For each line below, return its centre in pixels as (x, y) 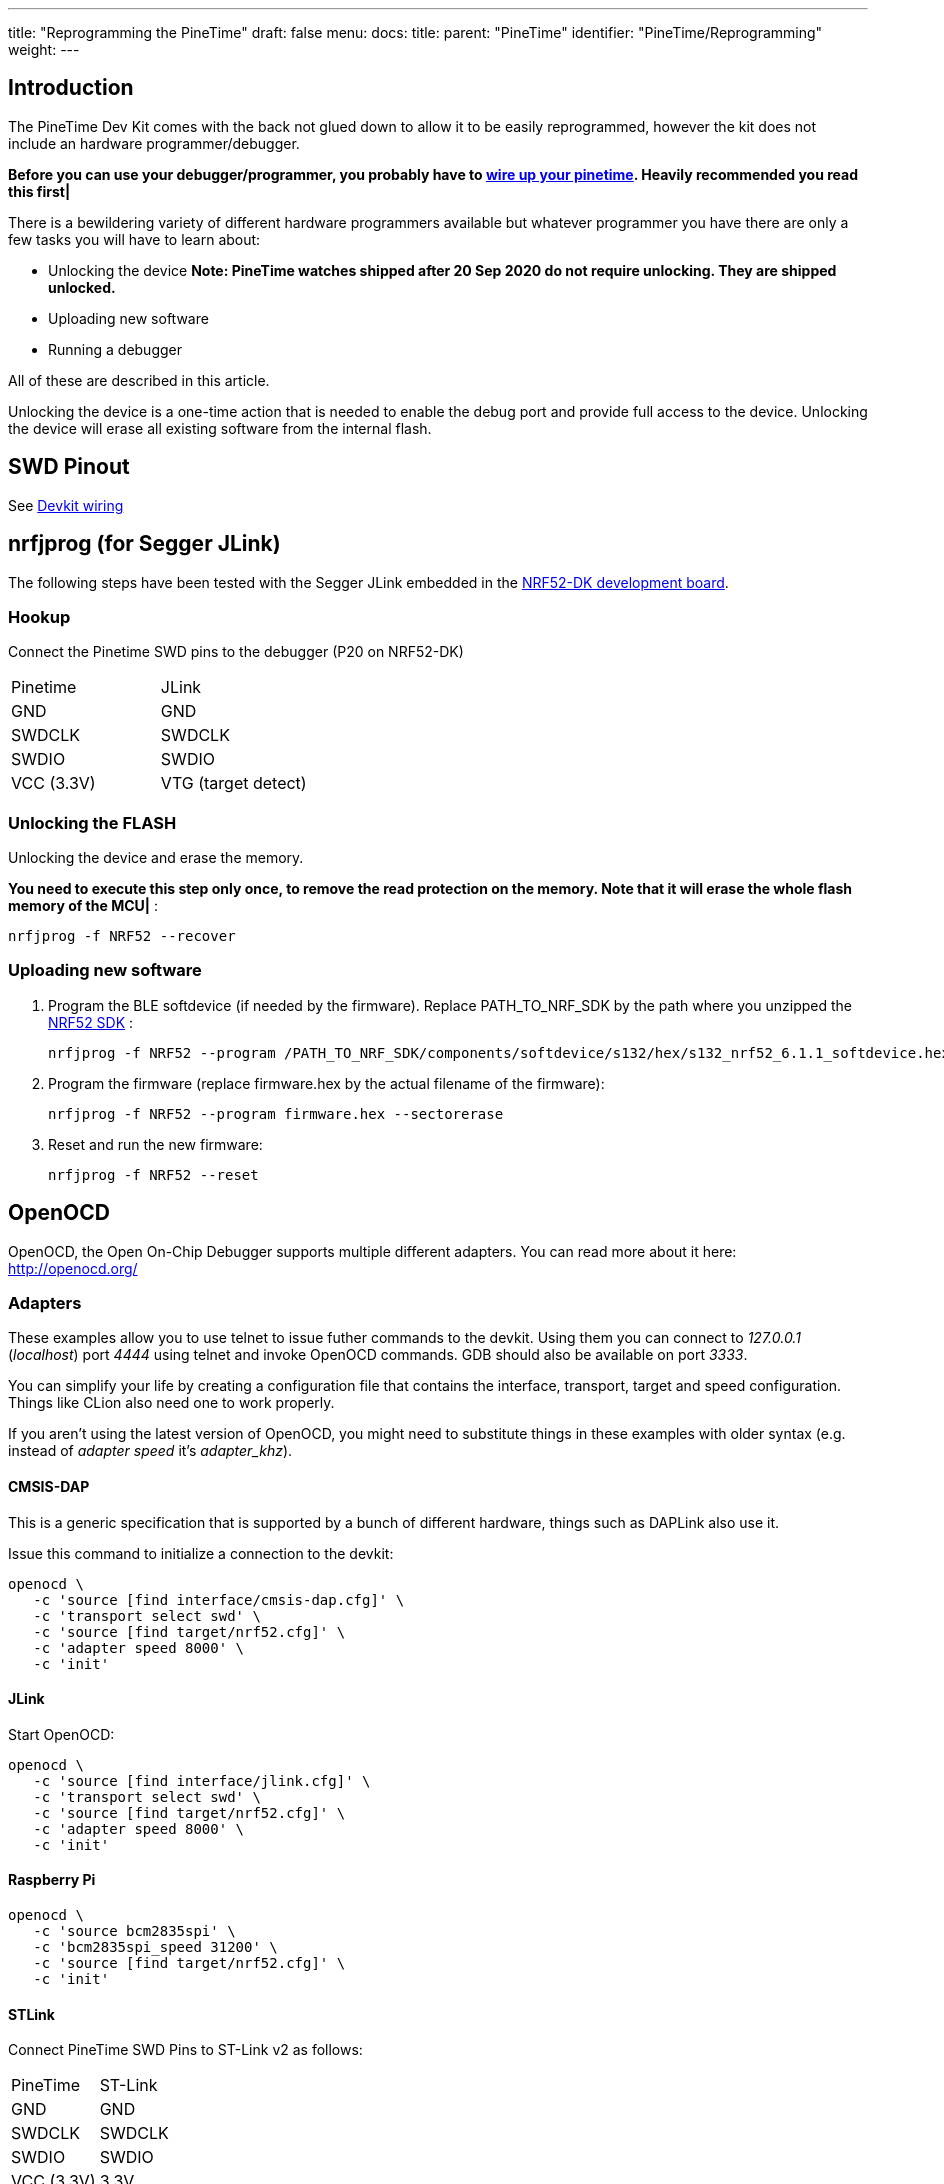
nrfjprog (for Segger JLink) (144, 544)
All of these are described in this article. (139, 380)
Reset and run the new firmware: (155, 1144)
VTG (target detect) (233, 783)
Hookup (39, 616)
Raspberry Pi (52, 1880)
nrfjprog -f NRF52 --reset (153, 1174)
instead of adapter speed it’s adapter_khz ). (150, 1451)
